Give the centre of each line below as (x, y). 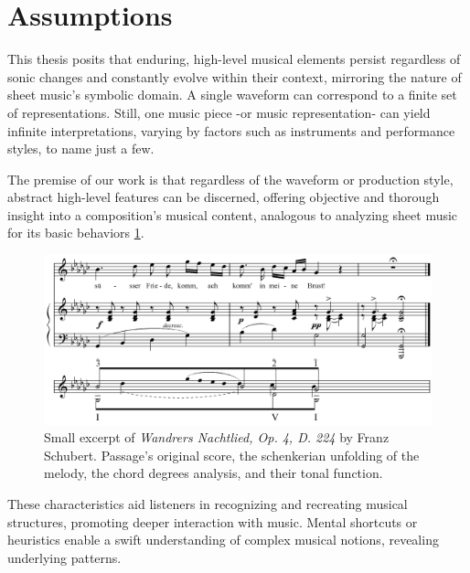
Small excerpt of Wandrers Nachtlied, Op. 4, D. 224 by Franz (217, 437)
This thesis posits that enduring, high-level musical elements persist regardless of (234, 59)
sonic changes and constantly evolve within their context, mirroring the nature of (235, 76)
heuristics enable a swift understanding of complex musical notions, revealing (223, 540)
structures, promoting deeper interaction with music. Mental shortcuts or (213, 521)
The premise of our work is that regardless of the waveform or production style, (230, 179)
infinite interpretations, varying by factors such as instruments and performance (231, 130)
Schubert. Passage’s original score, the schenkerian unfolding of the (232, 455)
